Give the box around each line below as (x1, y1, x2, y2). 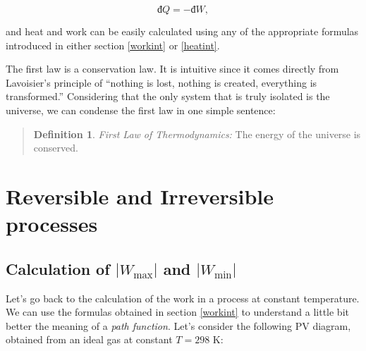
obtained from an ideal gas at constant (6, 332, 173, 347)
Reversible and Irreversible (6, 181, 274, 210)
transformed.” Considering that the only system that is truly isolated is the (6, 89, 330, 104)
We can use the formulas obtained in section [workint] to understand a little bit (6, 304, 349, 319)
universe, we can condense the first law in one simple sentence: (6, 102, 276, 117)
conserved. (33, 140, 78, 155)
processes (6, 209, 98, 238)
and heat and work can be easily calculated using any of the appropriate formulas (6, 24, 359, 38)
